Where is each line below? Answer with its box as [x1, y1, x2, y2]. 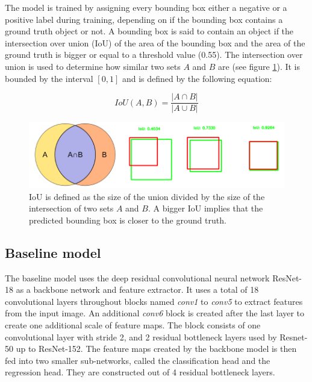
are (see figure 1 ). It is [218, 60, 301, 72]
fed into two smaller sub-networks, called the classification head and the [5, 354, 270, 366]
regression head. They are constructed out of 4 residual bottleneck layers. [5, 366, 275, 378]
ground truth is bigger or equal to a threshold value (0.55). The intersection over [5, 48, 303, 61]
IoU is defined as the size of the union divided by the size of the [29, 190, 265, 202]
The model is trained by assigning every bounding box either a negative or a [5, 1, 287, 13]
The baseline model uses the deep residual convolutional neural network [5, 271, 270, 284]
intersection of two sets [29, 202, 114, 214]
